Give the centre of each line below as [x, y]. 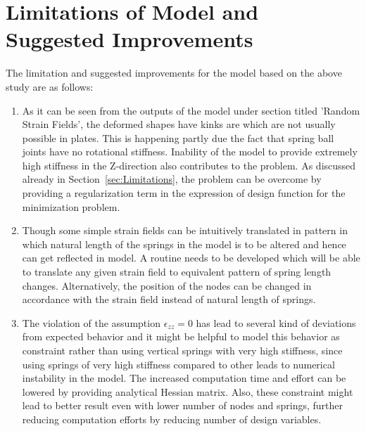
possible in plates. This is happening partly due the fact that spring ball [178, 137]
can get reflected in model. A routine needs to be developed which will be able [191, 258]
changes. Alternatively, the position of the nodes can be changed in [167, 285]
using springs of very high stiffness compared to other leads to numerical [178, 364]
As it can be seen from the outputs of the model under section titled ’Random [191, 110]
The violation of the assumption [91, 322]
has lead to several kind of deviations [276, 322]
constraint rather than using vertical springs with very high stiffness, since [182, 350]
